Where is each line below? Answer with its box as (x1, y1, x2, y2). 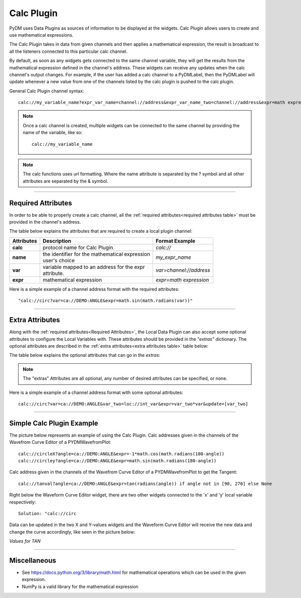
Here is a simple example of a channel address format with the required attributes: (9, 286, 180, 292)
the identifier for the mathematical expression (43, 250, 150, 257)
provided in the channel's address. (9, 219, 81, 225)
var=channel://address (156, 266, 210, 273)
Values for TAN (9, 538, 41, 544)
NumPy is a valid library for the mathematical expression (22, 583, 139, 589)
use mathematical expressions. (9, 32, 74, 38)
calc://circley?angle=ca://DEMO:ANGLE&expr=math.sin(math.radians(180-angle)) (18, 458, 217, 463)
